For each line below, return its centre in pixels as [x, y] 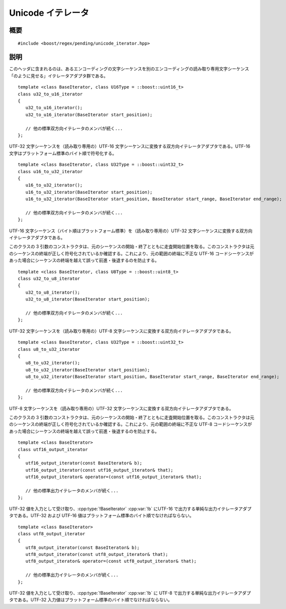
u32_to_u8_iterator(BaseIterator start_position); [87, 299]
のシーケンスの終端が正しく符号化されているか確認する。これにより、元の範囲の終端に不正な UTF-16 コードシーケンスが [131, 253]
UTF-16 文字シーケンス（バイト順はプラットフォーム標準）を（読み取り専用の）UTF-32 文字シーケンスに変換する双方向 [131, 231]
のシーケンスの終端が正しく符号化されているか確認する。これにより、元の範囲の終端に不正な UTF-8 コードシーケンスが [131, 424]
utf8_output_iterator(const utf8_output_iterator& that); [97, 554]
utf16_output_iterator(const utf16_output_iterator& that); [99, 470]
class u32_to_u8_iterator [49, 279]
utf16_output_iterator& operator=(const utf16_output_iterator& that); [114, 477]
